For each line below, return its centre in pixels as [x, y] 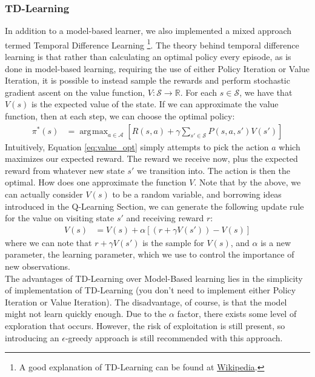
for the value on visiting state [60, 218]
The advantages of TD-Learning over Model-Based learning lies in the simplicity [154, 278]
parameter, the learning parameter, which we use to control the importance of [150, 254]
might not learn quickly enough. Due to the [86, 314]
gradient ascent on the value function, [75, 92]
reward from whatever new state [65, 170]
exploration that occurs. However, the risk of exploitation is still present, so [145, 325]
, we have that [266, 92]
